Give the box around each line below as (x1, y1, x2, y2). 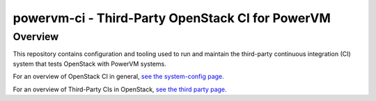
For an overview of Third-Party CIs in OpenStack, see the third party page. (13, 85, 227, 93)
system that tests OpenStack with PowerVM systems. (13, 59, 166, 68)
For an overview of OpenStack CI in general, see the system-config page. (13, 73, 224, 81)
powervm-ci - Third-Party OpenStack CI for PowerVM (13, 10, 331, 26)
